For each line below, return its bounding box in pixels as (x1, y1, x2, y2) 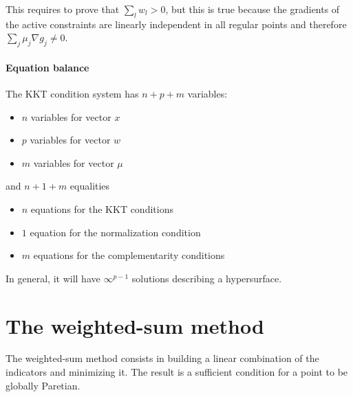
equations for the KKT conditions (30, 201, 173, 216)
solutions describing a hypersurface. (131, 271, 282, 285)
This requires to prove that (6, 2, 120, 16)
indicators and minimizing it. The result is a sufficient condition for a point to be (6, 365, 348, 379)
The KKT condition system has (6, 86, 139, 100)
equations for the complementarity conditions (33, 248, 225, 262)
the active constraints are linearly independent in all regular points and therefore (6, 16, 347, 31)
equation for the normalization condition (30, 225, 201, 239)
